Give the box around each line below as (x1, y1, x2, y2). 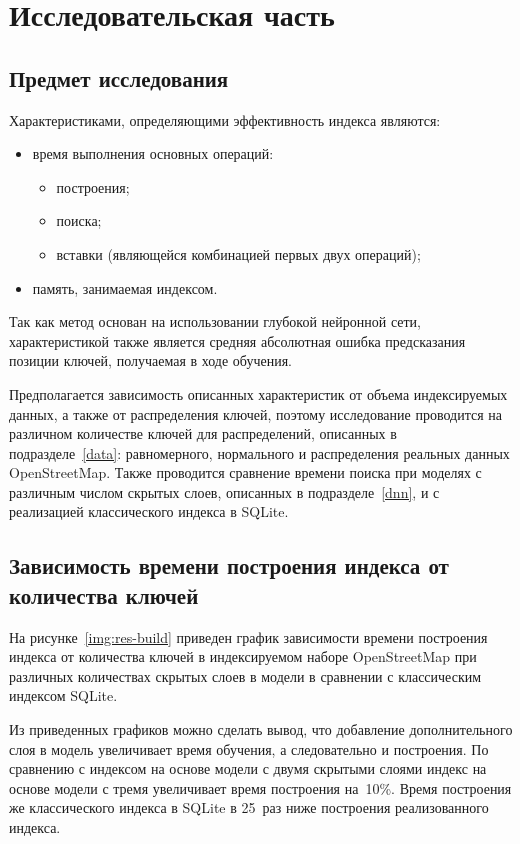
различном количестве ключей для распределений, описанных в (9, 423, 397, 444)
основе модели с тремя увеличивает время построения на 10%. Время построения (9, 777, 512, 798)
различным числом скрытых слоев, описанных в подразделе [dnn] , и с (9, 481, 440, 502)
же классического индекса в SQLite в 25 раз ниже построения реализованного (9, 797, 489, 818)
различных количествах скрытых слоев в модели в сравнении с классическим (9, 665, 482, 686)
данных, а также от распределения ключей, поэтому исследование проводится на (9, 403, 502, 424)
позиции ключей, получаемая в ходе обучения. (9, 350, 293, 371)
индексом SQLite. (9, 685, 118, 706)
